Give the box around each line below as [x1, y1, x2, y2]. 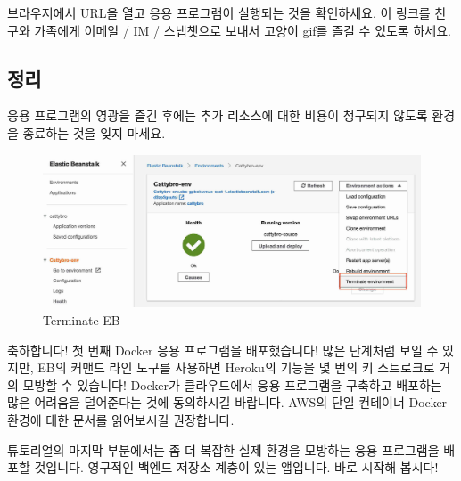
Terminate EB [43, 311, 120, 329]
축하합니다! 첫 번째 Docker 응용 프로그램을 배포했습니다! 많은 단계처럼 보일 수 [7, 340, 439, 359]
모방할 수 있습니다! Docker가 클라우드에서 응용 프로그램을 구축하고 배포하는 [22, 375, 442, 394]
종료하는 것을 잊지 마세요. [22, 123, 166, 142]
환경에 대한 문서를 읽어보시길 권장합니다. [7, 410, 235, 428]
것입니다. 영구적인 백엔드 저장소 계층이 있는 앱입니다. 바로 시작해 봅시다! [34, 458, 439, 477]
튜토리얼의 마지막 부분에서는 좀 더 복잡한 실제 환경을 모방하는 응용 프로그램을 [7, 440, 440, 459]
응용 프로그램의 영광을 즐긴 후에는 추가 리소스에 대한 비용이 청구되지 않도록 [7, 106, 428, 125]
